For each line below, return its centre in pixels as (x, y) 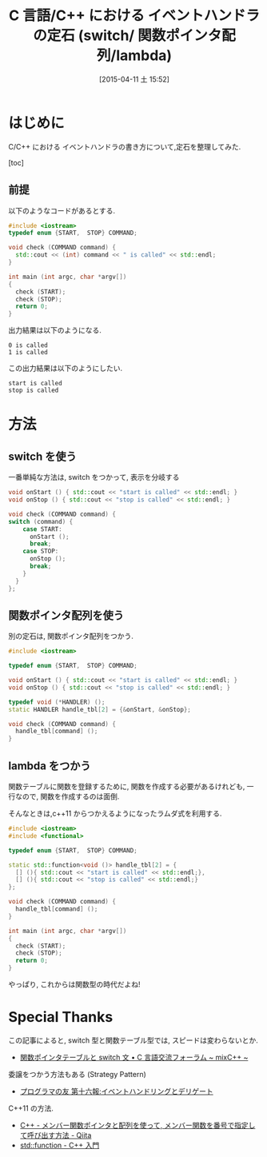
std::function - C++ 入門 (60, 1145)
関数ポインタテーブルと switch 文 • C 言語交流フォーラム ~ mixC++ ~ (134, 1057)
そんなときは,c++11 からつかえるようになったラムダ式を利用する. (115, 813)
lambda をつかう (50, 766)
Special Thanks (61, 1017)
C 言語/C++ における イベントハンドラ (134, 16)
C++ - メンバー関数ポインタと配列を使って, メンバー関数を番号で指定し (137, 1125)
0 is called (28, 345)
